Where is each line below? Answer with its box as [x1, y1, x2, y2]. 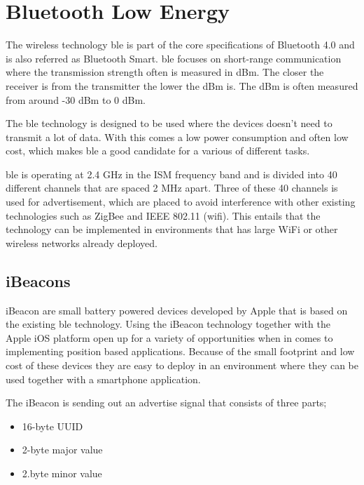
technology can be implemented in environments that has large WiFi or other [6, 222, 338, 237]
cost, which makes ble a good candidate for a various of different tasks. [6, 143, 310, 158]
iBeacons [6, 270, 71, 291]
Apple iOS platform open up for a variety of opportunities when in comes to [6, 330, 333, 345]
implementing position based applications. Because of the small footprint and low [6, 344, 355, 359]
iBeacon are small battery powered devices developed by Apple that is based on [6, 303, 348, 317]
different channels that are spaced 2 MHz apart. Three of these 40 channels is [6, 180, 338, 195]
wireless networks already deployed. [6, 235, 157, 250]
